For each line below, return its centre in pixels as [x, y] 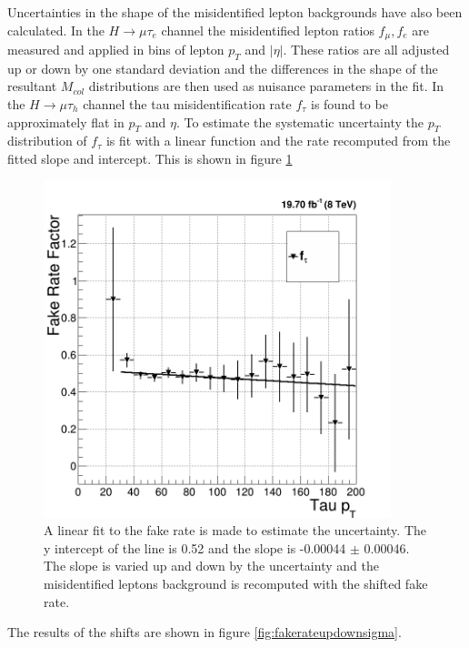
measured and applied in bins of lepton [116, 50]
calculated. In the [56, 30]
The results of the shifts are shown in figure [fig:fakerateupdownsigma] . [205, 632]
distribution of [47, 141]
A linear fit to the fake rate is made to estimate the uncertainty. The [235, 530]
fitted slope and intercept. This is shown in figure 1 [150, 159]
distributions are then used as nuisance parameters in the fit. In [266, 86]
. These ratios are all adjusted [366, 50]
